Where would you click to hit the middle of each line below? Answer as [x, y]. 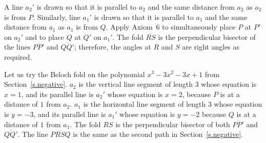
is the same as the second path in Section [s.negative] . [158, 134]
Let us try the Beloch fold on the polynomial [75, 74]
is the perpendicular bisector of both [173, 124]
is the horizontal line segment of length [145, 104]
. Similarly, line [57, 17]
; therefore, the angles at [112, 47]
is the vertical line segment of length [136, 84]
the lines [17, 47]
